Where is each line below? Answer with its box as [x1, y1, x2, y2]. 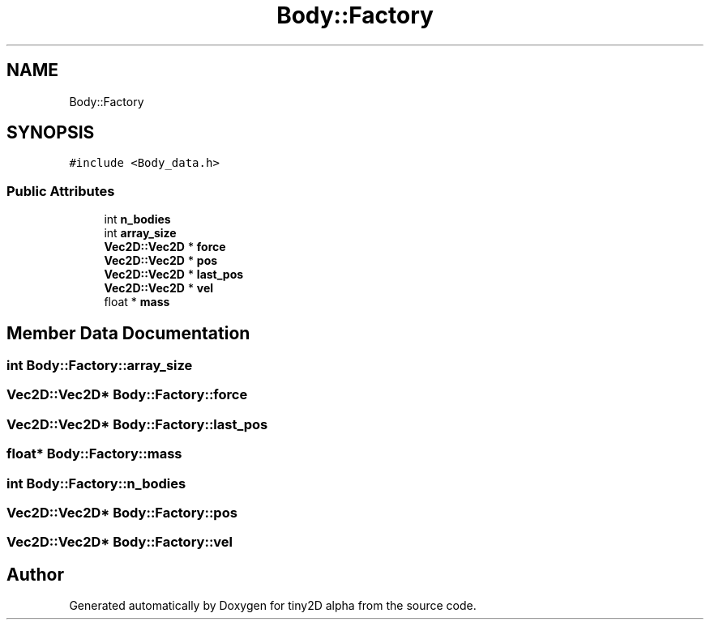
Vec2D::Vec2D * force [104, 240, 226, 254]
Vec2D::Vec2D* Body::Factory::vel [6, 534, 233, 551]
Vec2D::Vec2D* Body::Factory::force [6, 386, 248, 403]
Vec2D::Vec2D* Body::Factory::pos [6, 504, 237, 521]
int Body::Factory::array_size [6, 357, 193, 374]
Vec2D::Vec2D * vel [104, 281, 214, 296]
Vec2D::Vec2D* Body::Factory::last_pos [6, 415, 268, 432]
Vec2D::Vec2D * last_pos [104, 267, 244, 282]
